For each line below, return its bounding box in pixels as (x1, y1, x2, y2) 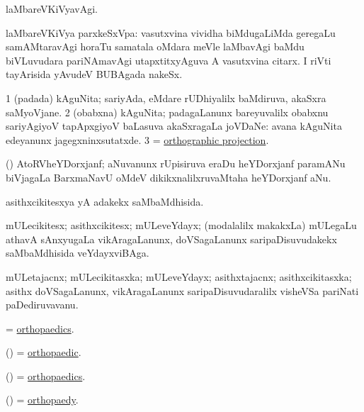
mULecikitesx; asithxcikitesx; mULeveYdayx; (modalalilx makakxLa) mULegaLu (6, 218, 357, 233)
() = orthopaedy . (6, 392, 79, 407)
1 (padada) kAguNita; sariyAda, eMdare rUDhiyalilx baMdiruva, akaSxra (6, 90, 326, 105)
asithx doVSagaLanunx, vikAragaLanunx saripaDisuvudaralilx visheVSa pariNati (6, 283, 359, 298)
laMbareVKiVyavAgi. (6, 1, 98, 16)
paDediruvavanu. (6, 297, 79, 312)
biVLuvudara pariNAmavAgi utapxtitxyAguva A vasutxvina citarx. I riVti (6, 52, 331, 67)
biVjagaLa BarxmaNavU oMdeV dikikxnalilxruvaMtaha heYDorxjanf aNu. (6, 169, 331, 184)
